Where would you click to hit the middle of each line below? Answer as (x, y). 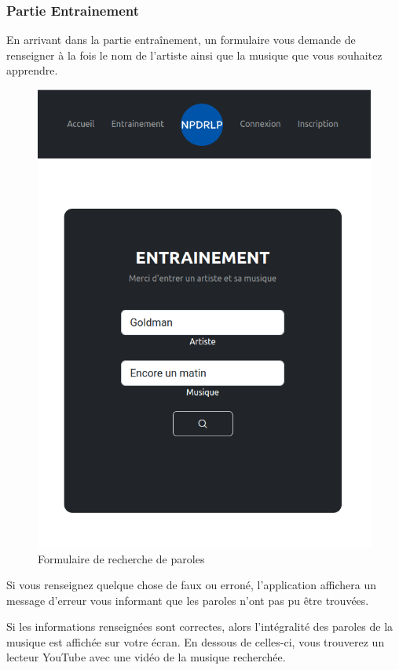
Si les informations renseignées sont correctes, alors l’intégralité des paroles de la (200, 626)
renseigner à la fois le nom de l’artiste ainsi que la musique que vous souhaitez (194, 55)
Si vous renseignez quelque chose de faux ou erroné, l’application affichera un (191, 585)
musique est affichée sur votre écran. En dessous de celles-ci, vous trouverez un (196, 641)
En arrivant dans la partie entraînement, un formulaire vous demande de (181, 40)
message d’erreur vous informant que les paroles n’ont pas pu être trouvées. (188, 600)
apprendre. (32, 70)
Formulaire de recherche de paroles (121, 558)
